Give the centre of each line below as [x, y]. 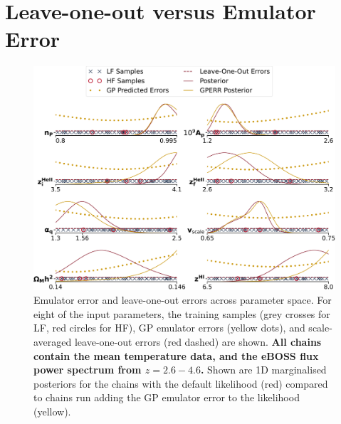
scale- [320, 328]
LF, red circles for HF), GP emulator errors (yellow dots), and [169, 328]
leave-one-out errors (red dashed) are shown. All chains [198, 341]
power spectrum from [88, 370]
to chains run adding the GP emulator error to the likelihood [167, 397]
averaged [53, 341]
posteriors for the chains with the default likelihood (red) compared [181, 383]
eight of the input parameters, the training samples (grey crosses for [182, 313]
